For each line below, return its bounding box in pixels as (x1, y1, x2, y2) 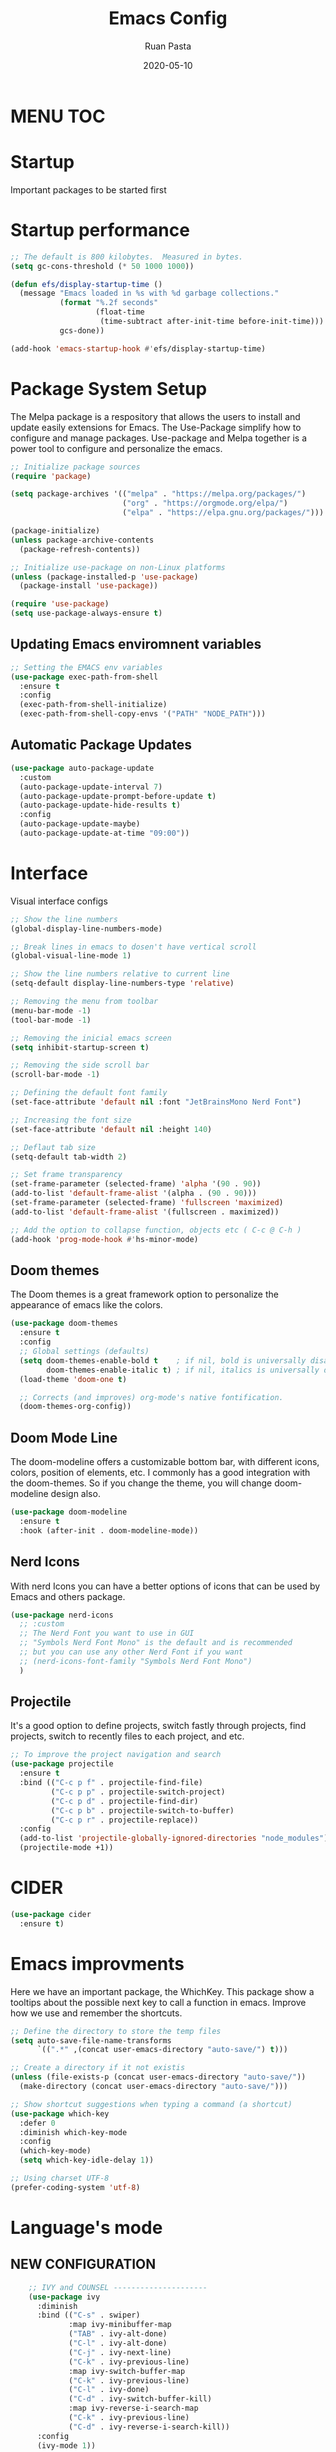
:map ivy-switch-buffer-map (68, 2366, 186, 2376)
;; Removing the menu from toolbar (10, 997, 159, 1007)
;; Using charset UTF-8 (10, 2173, 110, 2184)
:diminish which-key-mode (19, 2127, 128, 2137)
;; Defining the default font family (10, 1088, 168, 1098)
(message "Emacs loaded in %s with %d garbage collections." (19, 288, 280, 299)
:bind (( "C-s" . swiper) (36, 2310, 141, 2321)
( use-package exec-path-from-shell (10, 672, 159, 682)
